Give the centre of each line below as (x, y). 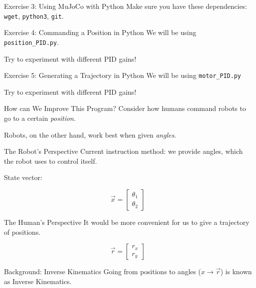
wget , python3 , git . (34, 16)
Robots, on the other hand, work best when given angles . (90, 134)
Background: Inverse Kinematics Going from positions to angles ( (103, 271)
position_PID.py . (32, 42)
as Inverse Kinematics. (38, 281)
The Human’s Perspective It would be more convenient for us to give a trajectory (127, 222)
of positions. (22, 232)
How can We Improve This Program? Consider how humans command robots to (125, 108)
